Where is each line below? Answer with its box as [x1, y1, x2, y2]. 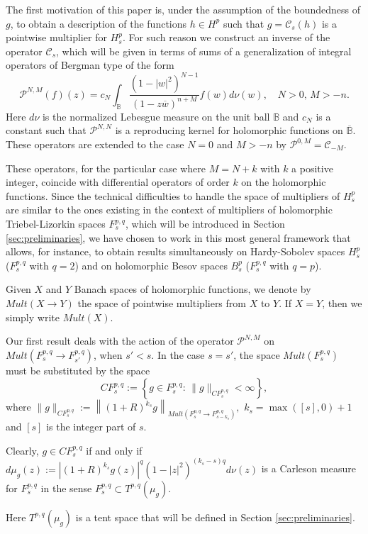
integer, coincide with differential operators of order [6, 174, 230, 189]
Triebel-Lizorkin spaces [6, 216, 106, 230]
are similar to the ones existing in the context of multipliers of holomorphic [6, 202, 333, 217]
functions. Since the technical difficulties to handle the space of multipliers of [6, 188, 340, 203]
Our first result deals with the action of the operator [6, 333, 234, 348]
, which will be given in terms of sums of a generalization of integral [56, 43, 352, 58]
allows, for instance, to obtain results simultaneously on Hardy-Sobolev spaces [6, 244, 345, 259]
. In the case [151, 347, 205, 362]
